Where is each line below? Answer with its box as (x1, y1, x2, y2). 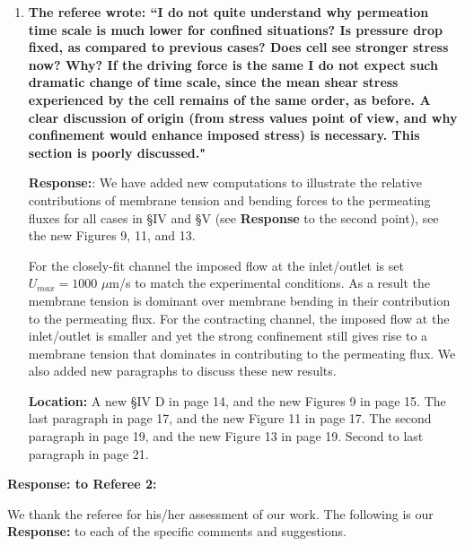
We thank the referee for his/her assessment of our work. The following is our (7, 504, 434, 523)
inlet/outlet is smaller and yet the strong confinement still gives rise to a (28, 326, 428, 345)
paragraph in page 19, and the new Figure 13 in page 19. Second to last (28, 427, 424, 446)
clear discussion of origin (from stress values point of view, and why (28, 108, 458, 126)
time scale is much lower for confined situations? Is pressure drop (28, 20, 443, 39)
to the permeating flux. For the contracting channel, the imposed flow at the (28, 308, 450, 327)
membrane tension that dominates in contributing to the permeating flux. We (28, 343, 456, 362)
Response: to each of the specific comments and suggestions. (7, 522, 347, 541)
